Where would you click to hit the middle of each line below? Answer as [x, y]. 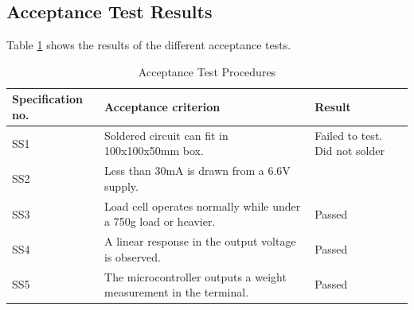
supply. [121, 186]
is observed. [133, 256]
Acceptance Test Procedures [207, 71]
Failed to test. [349, 135]
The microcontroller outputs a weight [195, 276]
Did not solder [350, 151]
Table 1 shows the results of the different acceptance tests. [149, 45]
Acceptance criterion [162, 107]
